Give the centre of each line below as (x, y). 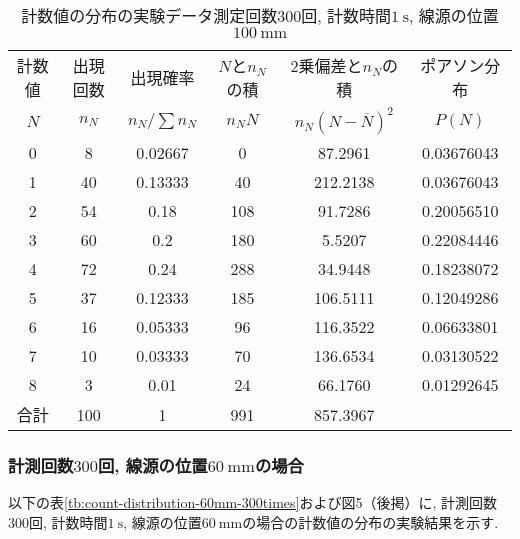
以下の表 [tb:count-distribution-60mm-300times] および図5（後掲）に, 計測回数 (253, 502)
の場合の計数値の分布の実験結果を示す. (370, 521)
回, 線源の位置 (152, 464)
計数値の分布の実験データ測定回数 (149, 15)
